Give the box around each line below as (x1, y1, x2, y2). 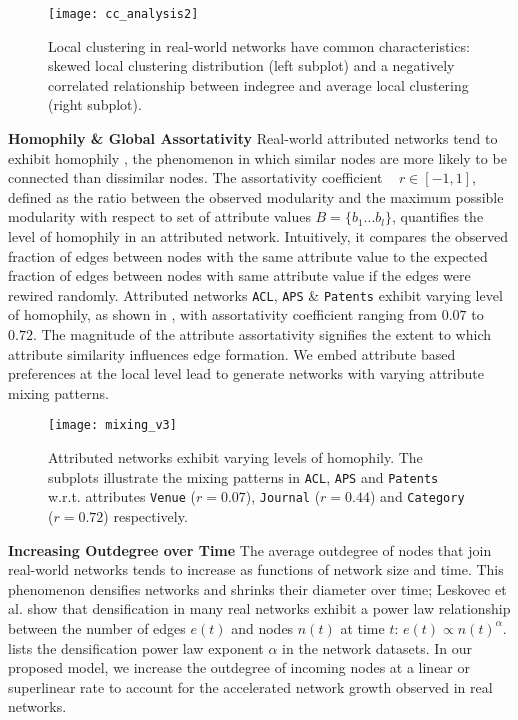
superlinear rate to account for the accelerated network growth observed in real (8, 676, 493, 697)
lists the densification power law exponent (8, 637, 264, 658)
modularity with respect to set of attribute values (8, 206, 311, 227)
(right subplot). (48, 94, 142, 115)
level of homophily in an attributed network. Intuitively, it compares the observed (8, 226, 509, 246)
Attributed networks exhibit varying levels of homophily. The (48, 447, 423, 468)
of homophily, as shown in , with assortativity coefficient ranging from (8, 304, 438, 325)
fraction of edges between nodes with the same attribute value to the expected (8, 245, 488, 266)
